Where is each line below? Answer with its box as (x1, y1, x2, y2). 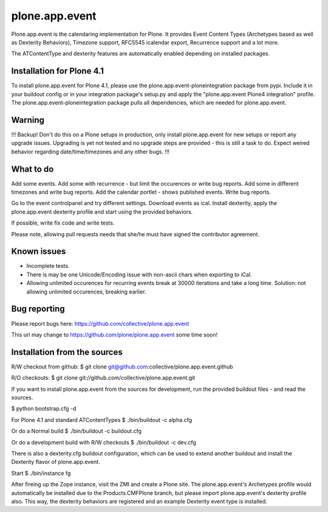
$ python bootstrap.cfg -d (11, 405, 77, 412)
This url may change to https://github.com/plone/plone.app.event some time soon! (11, 331, 218, 338)
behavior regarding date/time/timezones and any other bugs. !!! (11, 148, 170, 155)
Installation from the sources (11, 347, 123, 357)
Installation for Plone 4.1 (11, 66, 104, 76)
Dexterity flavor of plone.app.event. (11, 458, 100, 466)
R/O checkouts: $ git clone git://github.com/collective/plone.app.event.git (11, 374, 196, 382)
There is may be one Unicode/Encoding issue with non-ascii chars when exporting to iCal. (26, 271, 252, 278)
